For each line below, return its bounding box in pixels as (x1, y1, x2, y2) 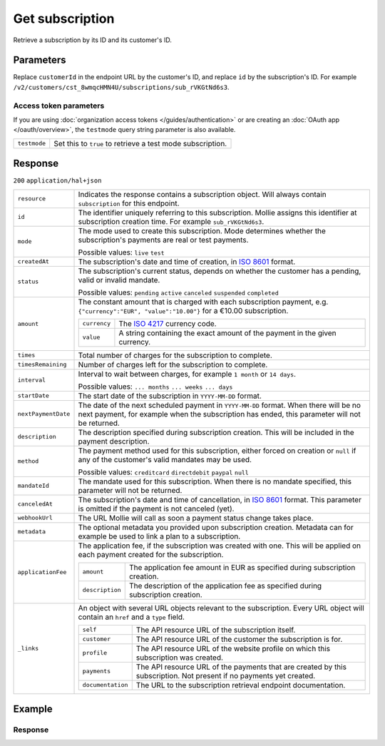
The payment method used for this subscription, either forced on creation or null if (78, 446, 356, 456)
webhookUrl (17, 514, 53, 522)
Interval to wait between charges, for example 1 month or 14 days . (78, 369, 296, 379)
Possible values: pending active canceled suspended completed (78, 287, 279, 297)
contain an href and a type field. (78, 612, 185, 622)
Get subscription (13, 11, 115, 26)
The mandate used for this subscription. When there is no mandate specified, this (78, 476, 352, 486)
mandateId (17, 482, 50, 490)
